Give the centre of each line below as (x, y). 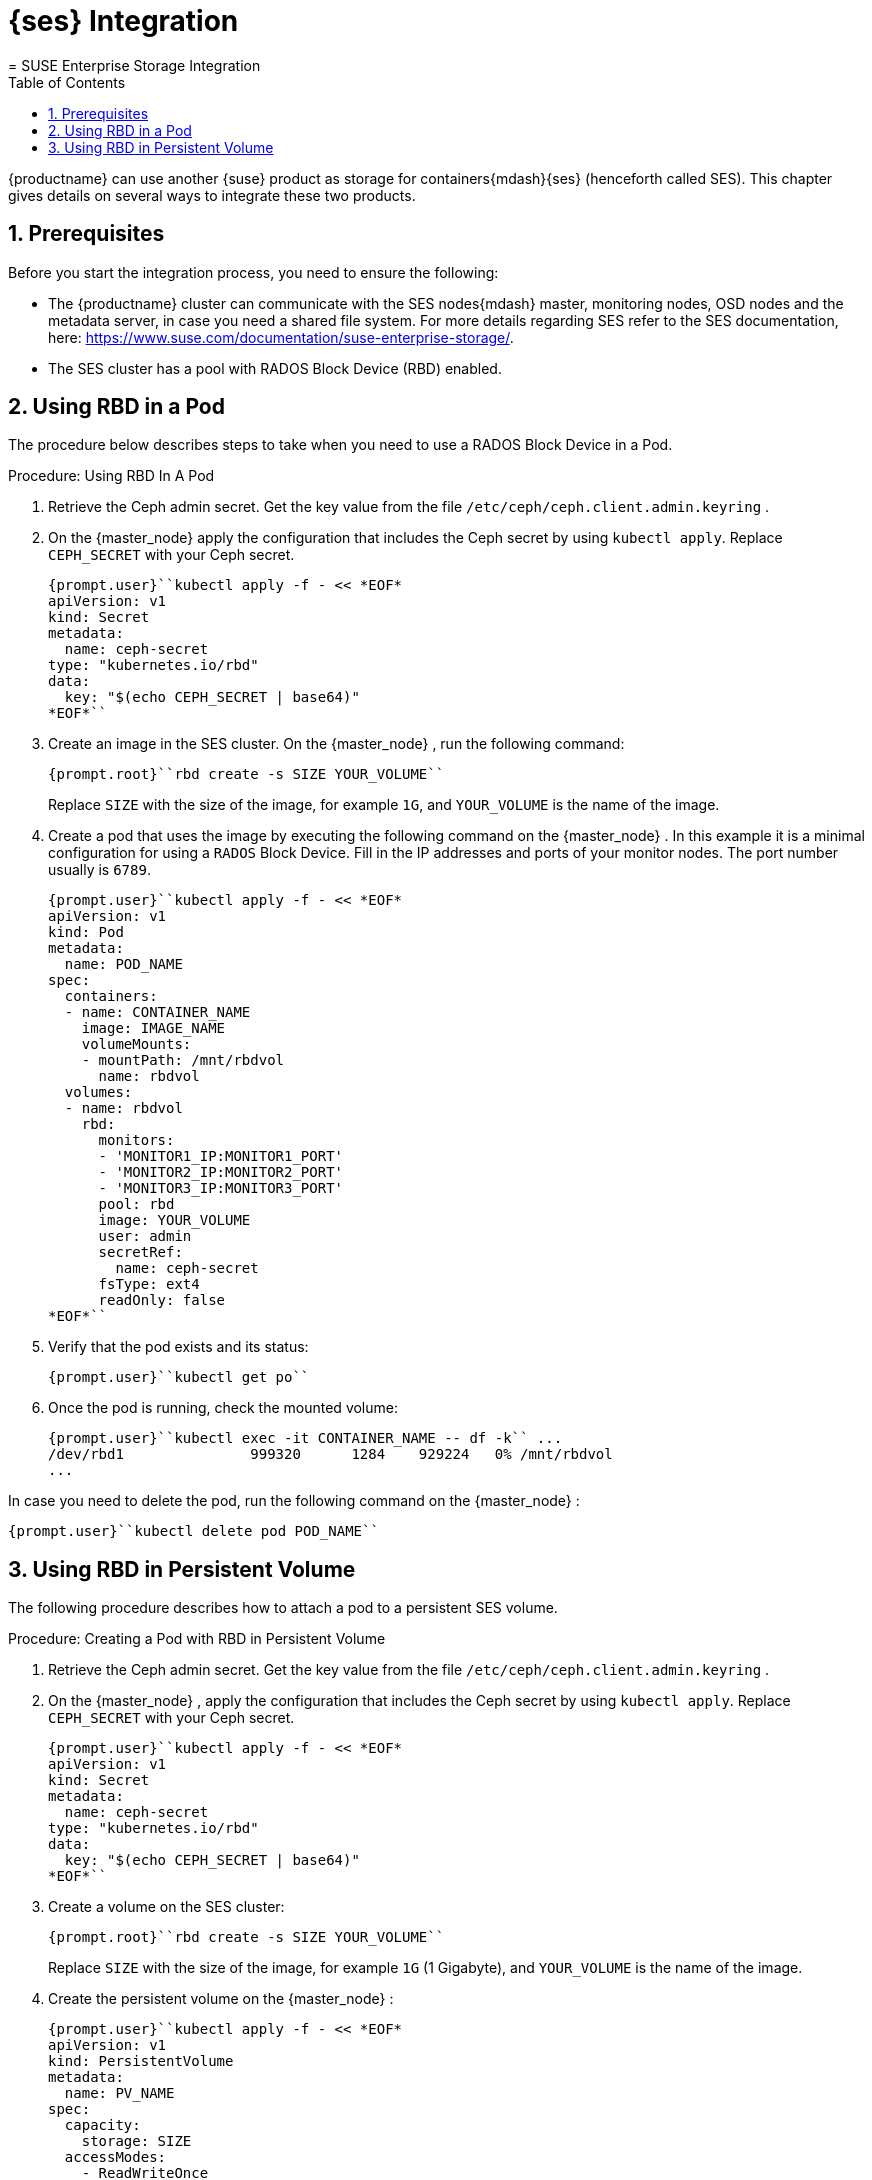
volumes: (98, 1092)
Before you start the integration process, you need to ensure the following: (253, 272)
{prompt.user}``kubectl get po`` (179, 1377)
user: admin (145, 1236)
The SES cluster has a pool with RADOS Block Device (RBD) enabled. (275, 368)
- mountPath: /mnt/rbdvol (183, 1060)
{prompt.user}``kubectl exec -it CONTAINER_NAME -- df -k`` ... (305, 1438)
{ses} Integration (123, 21)
